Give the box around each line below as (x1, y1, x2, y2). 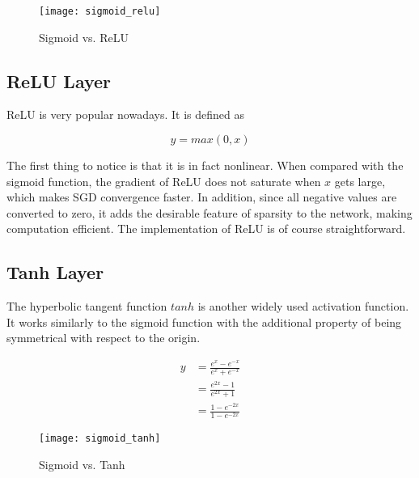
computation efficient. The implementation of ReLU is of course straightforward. (6, 220, 406, 237)
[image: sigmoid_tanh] (39, 433, 161, 445)
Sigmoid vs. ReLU (39, 28, 129, 45)
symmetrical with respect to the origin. (6, 329, 201, 346)
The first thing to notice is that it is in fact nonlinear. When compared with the (6, 157, 404, 174)
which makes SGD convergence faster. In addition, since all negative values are (6, 188, 397, 205)
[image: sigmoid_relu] (39, 6, 161, 17)
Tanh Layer (6, 260, 104, 285)
